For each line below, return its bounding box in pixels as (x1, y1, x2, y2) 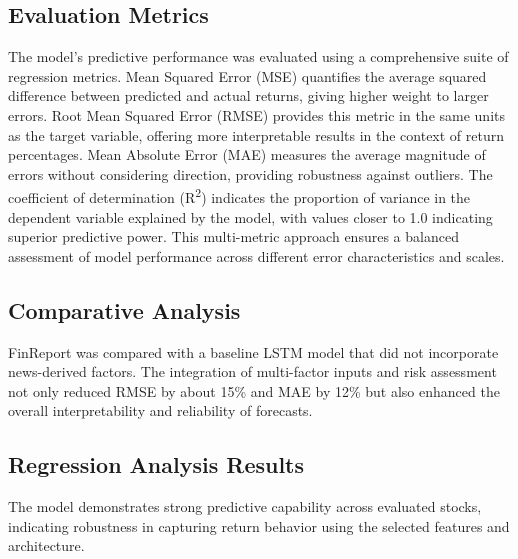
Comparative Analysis (8, 294, 241, 325)
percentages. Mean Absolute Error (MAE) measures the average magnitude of (8, 144, 486, 165)
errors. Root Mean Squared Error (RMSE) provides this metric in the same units (8, 104, 505, 125)
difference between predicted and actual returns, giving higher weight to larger (8, 85, 489, 106)
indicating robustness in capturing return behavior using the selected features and (8, 515, 510, 536)
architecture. (8, 535, 85, 556)
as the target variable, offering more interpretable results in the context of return (8, 124, 505, 145)
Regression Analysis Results (8, 449, 305, 480)
